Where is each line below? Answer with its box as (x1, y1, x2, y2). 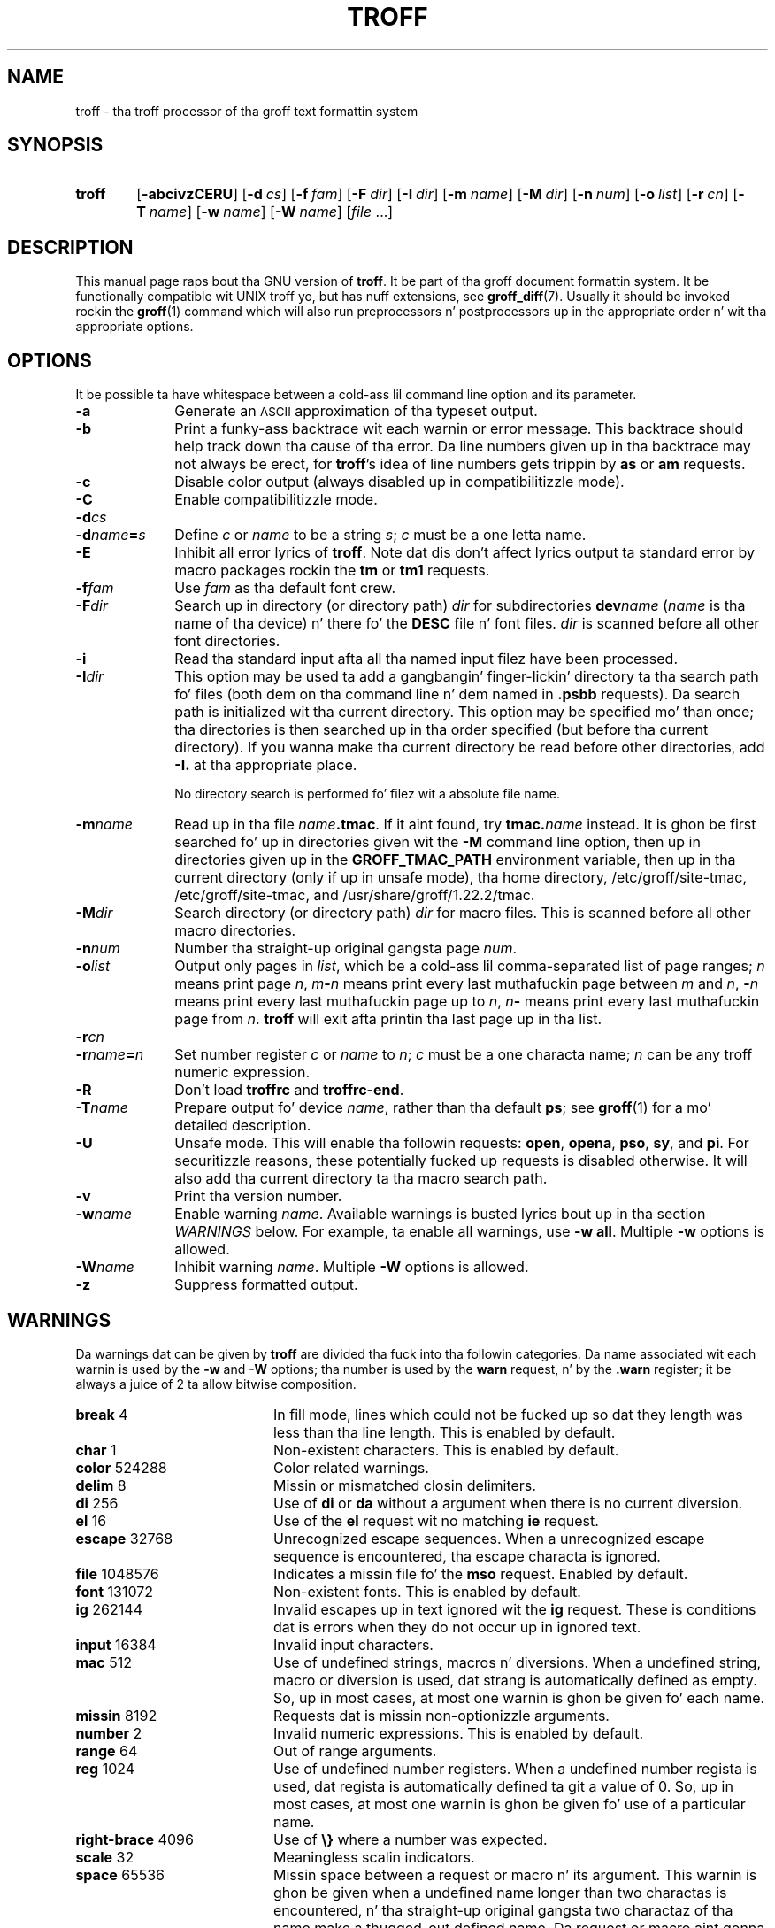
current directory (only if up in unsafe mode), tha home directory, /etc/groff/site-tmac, (174, 868, 747, 887)
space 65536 (75, 1865, 165, 1884)
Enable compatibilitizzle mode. (174, 490, 378, 509)
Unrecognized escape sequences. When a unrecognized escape (272, 1529, 705, 1547)
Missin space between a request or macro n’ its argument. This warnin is (272, 1865, 757, 1884)
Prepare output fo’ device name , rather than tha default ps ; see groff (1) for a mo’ (174, 1099, 711, 1117)
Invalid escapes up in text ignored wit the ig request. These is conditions (272, 1600, 756, 1618)
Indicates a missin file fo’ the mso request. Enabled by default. (272, 1564, 688, 1583)
